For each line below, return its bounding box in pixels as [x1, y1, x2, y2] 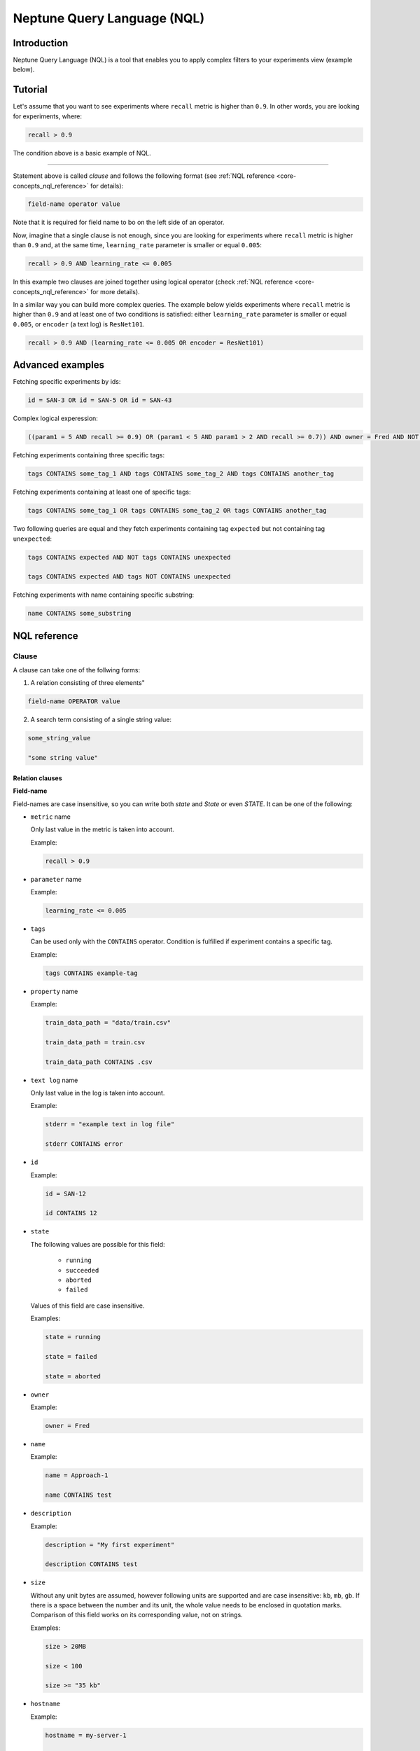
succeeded [65, 1266, 99, 1274]
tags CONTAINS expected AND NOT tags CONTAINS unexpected [27, 553, 231, 561]
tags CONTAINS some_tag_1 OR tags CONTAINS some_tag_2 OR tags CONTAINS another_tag [27, 506, 327, 515]
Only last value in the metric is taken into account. [30, 825, 174, 833]
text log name [30, 1076, 78, 1084]
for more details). [90, 287, 140, 296]
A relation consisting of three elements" [30, 679, 145, 687]
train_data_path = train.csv [45, 1038, 146, 1046]
